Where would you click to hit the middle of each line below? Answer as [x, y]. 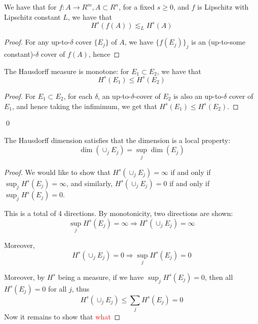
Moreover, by [25, 277]
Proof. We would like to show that [57, 172]
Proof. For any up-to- [37, 42]
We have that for [30, 7]
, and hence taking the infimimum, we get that [85, 106]
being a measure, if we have [101, 277]
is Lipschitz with [223, 7]
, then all [219, 277]
